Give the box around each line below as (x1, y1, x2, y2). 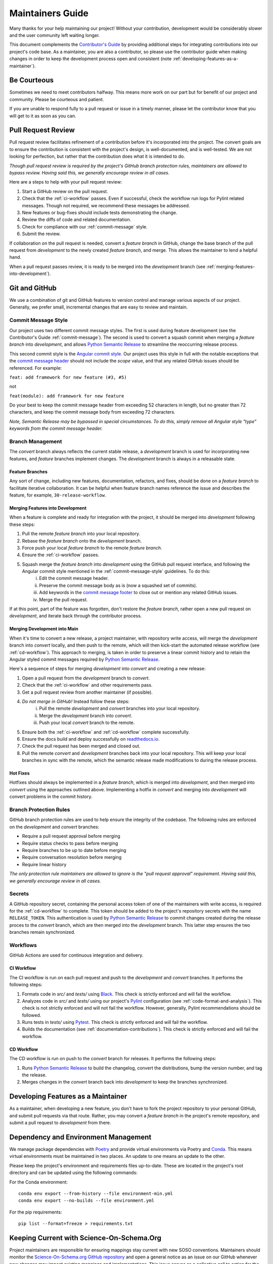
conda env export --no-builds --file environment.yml (18, 1198, 154, 1203)
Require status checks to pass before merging (22, 840, 118, 846)
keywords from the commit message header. (9, 425, 103, 432)
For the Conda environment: (9, 1179, 68, 1185)
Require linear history (22, 861, 67, 867)
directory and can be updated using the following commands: (9, 1169, 138, 1176)
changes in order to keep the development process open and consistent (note (9, 56, 172, 62)
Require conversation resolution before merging (22, 854, 122, 861)
